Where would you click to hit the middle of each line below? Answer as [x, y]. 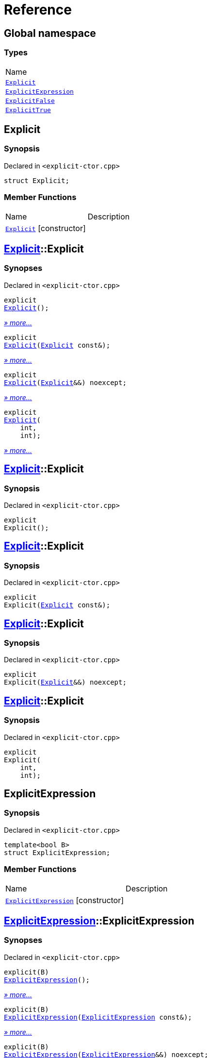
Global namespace [50, 33]
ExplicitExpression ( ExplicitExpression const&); [98, 1017]
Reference [38, 10]
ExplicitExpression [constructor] [65, 900]
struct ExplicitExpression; [57, 852]
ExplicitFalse [30, 101]
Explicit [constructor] [46, 228]
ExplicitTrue [28, 110]
